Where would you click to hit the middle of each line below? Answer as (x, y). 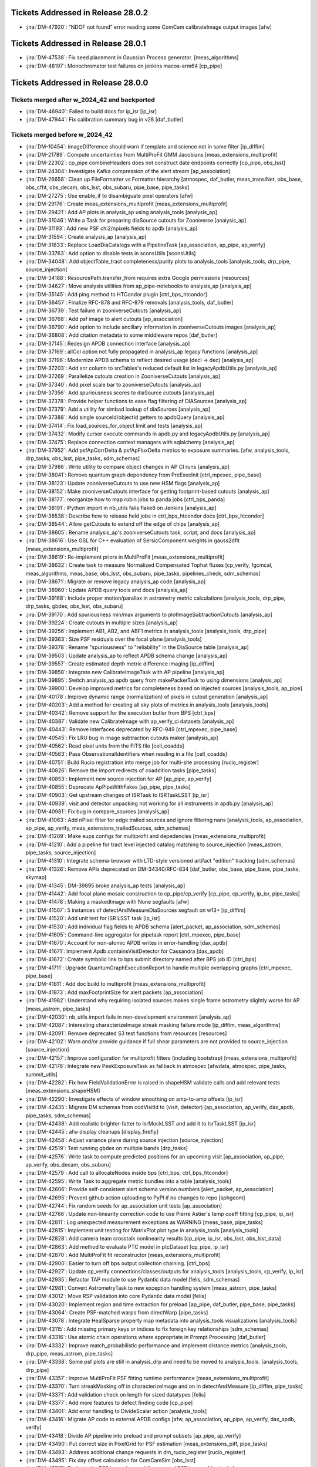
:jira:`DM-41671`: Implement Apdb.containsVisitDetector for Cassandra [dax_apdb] (125, 951)
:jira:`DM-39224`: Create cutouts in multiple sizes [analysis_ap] (102, 623)
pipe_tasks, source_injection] (61, 853)
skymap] (36, 877)
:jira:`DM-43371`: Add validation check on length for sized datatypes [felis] (116, 1394)
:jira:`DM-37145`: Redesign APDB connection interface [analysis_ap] (108, 343)
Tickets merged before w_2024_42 (62, 135)
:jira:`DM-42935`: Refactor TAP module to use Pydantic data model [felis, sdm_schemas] (133, 1280)
